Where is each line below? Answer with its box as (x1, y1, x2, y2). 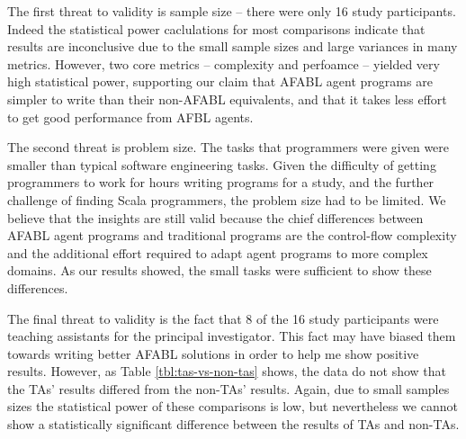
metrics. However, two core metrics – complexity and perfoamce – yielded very (7, 54, 440, 73)
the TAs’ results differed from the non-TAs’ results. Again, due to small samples (7, 379, 450, 398)
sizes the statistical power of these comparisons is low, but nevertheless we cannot (7, 397, 458, 416)
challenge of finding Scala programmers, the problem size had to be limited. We (7, 190, 446, 209)
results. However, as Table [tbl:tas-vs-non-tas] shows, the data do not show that (7, 362, 447, 381)
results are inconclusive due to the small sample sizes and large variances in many (7, 37, 458, 56)
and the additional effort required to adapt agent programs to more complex (7, 243, 428, 262)
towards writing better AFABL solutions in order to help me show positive (7, 344, 419, 363)
